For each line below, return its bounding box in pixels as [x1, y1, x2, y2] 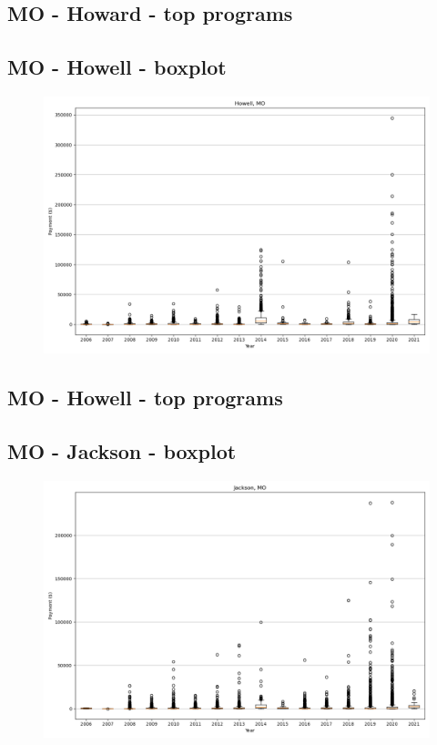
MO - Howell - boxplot [7, 53, 227, 81]
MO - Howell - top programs [7, 383, 283, 412]
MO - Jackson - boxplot [7, 437, 237, 465]
